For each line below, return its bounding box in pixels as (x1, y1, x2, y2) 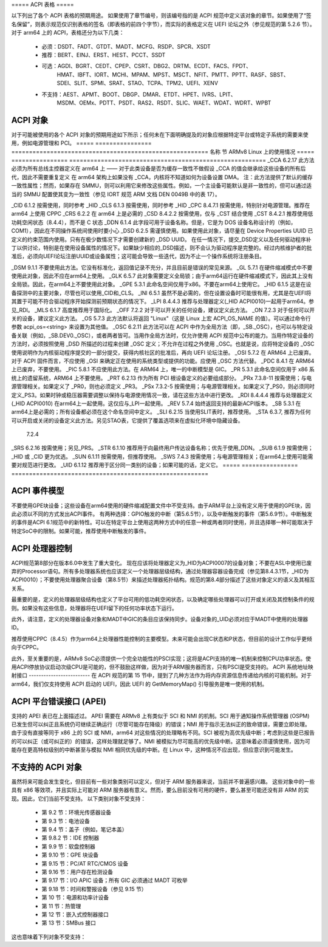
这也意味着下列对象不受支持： (11, 933, 86, 940)
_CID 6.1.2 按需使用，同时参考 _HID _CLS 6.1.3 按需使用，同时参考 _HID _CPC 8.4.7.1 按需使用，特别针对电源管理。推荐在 (11, 201, 310, 209)
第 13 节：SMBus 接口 (41, 919, 97, 926)
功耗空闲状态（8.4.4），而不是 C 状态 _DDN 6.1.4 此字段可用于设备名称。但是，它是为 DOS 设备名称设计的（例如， (11, 219, 296, 226)
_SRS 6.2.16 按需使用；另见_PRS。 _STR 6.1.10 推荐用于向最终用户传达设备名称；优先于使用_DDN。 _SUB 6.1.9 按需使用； (11, 444, 314, 452)
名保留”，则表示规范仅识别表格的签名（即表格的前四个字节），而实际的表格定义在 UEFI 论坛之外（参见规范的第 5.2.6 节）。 (11, 20, 315, 27)
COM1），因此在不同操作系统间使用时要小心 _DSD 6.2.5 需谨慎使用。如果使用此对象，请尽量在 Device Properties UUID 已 (11, 227, 313, 234)
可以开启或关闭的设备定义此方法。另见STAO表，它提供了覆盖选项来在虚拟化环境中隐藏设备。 (11, 417, 244, 424)
